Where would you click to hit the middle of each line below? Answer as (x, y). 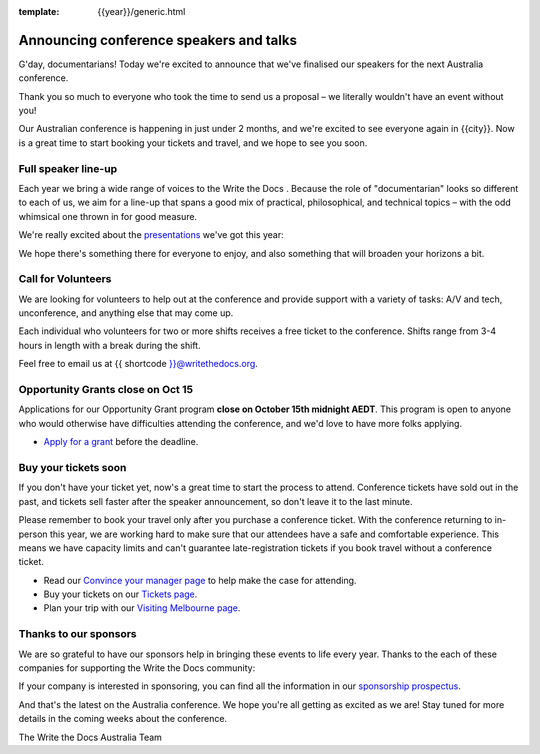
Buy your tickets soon (72, 467)
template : (39, 11)
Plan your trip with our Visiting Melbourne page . (142, 608)
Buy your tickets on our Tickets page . (120, 594)
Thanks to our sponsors (77, 634)
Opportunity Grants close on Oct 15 (106, 390)
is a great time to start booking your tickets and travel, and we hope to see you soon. (193, 142)
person (33, 534)
